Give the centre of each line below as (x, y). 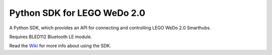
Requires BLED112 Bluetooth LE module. (51, 37)
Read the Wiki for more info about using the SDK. (60, 46)
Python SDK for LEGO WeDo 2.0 (77, 13)
